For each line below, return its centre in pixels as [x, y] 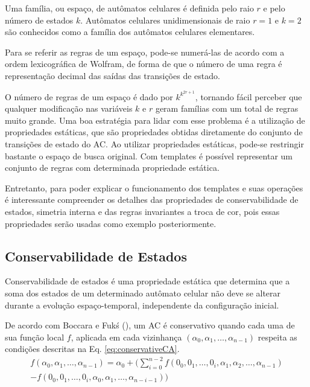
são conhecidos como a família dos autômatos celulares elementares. [130, 32]
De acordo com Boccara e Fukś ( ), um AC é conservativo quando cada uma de [150, 325]
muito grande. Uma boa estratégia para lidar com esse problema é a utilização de [155, 120]
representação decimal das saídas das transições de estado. [112, 75]
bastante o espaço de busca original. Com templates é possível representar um [149, 155]
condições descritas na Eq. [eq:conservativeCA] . [92, 349]
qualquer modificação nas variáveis [69, 108]
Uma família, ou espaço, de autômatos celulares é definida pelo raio [129, 8]
